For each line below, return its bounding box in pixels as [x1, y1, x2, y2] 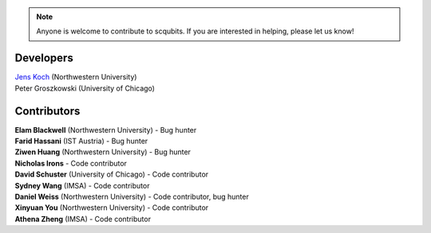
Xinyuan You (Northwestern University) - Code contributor [14, 203, 209, 212]
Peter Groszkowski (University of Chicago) [14, 83, 156, 93]
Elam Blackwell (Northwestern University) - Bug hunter [14, 125, 197, 134]
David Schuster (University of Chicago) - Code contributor [14, 169, 209, 179]
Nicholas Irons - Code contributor [14, 158, 128, 168]
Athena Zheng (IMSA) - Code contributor [14, 214, 152, 223]
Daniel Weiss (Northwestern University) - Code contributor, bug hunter [14, 192, 249, 201]
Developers [14, 52, 73, 65]
